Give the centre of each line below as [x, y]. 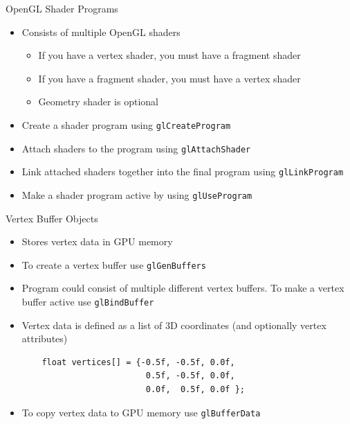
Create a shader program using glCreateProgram [126, 124]
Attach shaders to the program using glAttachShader [136, 148]
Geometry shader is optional [98, 101]
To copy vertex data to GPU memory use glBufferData [141, 412]
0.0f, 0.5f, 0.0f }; [195, 390]
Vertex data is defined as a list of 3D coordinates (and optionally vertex [174, 325]
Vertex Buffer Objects [52, 218]
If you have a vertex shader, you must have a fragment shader [169, 55]
